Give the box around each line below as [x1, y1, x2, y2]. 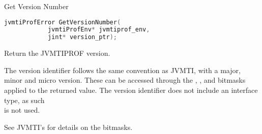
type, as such [4, 94, 45, 105]
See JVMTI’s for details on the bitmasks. [4, 121, 133, 132]
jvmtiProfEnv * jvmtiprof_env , [47, 26, 150, 33]
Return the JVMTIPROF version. [4, 48, 110, 58]
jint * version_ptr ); [47, 33, 117, 41]
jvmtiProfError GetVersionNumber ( [4, 18, 121, 26]
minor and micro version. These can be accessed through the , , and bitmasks [4, 75, 246, 85]
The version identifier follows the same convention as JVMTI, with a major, [4, 64, 241, 75]
